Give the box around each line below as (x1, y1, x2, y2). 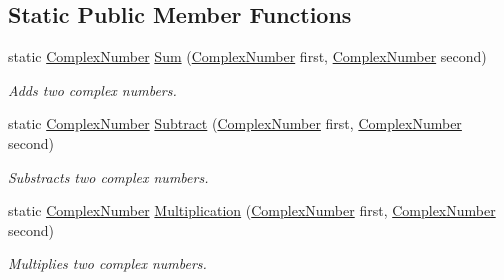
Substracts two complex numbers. (8, 166, 209, 187)
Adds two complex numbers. (8, 79, 177, 100)
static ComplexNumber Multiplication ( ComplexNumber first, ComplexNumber (8, 200, 496, 221)
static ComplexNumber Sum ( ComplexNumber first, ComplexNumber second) (8, 46, 487, 67)
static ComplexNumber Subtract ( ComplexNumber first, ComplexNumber (8, 113, 462, 134)
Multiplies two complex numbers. (8, 253, 207, 274)
